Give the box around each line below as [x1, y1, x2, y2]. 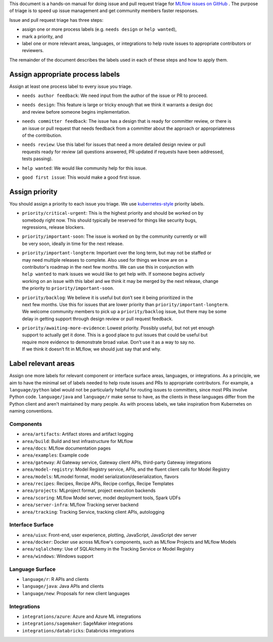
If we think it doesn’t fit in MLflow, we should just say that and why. [22, 346, 162, 352]
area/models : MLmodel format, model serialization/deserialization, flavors [22, 473, 179, 479]
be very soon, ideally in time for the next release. [22, 240, 124, 246]
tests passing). [22, 156, 53, 162]
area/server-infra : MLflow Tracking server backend [22, 502, 139, 508]
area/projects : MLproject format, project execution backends [22, 487, 156, 493]
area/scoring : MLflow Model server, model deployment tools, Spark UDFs [22, 495, 181, 501]
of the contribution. [22, 132, 63, 138]
